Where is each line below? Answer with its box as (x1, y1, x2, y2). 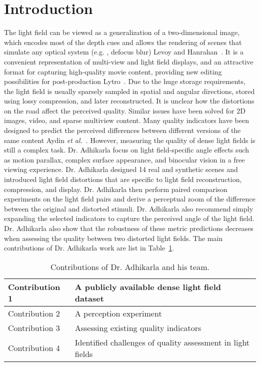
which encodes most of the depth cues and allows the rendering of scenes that (4, 36, 242, 47)
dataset (74, 292, 104, 304)
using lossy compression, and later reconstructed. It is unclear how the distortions (4, 95, 254, 106)
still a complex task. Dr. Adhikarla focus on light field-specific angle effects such (4, 144, 249, 155)
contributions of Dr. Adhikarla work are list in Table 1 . (4, 242, 174, 253)
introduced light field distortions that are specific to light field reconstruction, (4, 174, 242, 184)
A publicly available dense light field (74, 280, 221, 292)
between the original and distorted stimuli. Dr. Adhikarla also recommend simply (4, 203, 253, 213)
